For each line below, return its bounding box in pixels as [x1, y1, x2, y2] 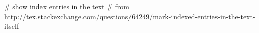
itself [4, 21, 19, 31]
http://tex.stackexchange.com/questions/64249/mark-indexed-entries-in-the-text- [4, 11, 255, 21]
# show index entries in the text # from [4, 1, 129, 11]
